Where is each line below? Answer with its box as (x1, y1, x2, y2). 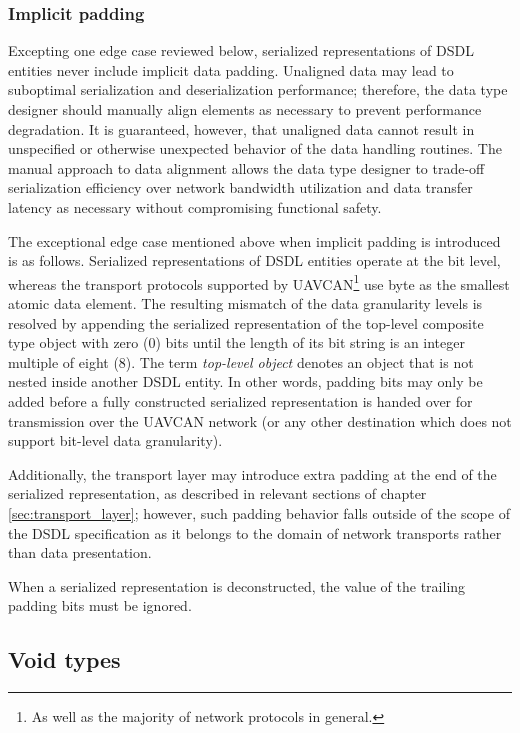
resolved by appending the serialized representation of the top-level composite (8, 312, 484, 333)
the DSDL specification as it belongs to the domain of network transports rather (8, 522, 502, 543)
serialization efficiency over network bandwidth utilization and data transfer (8, 177, 473, 198)
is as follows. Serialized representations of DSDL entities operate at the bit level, (8, 250, 501, 271)
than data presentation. (8, 542, 152, 563)
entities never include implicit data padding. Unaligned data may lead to (8, 59, 454, 80)
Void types (8, 644, 121, 675)
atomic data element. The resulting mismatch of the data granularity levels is (8, 293, 483, 313)
